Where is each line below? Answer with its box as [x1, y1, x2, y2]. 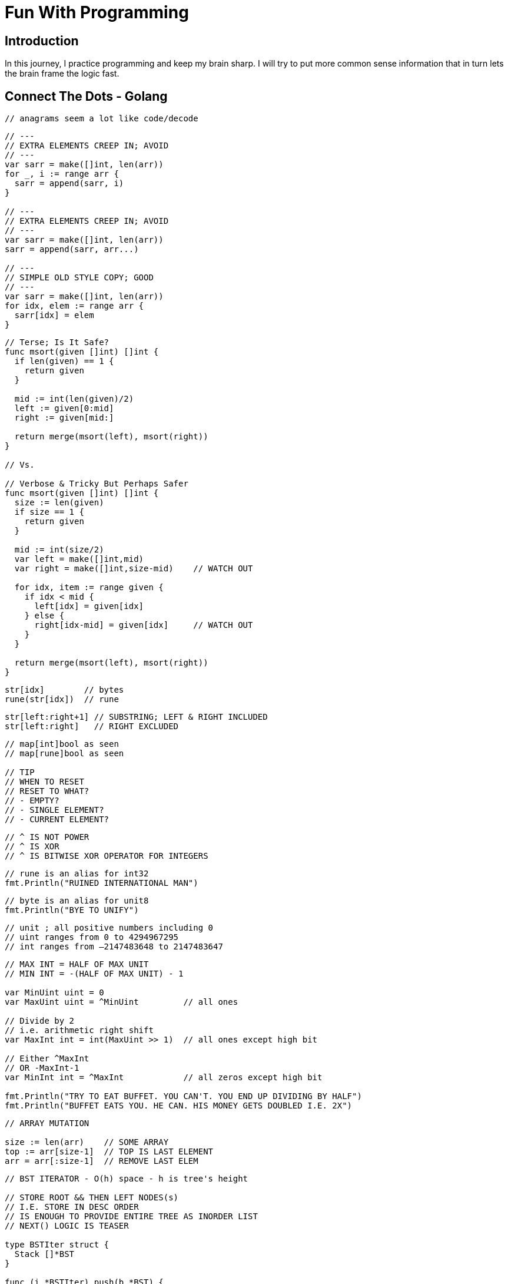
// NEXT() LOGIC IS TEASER [5, 1221, 129, 1231]
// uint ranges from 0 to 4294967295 [5, 932, 179, 942]
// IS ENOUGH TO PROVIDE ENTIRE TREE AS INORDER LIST [5, 1212, 258, 1222]
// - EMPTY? [5, 796, 59, 806]
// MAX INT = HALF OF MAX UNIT [5, 959, 149, 969]
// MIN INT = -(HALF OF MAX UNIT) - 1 [5, 969, 184, 979]
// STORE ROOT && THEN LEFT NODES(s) [5, 1193, 179, 1203]
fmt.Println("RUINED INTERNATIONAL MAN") [5, 878, 198, 888]
